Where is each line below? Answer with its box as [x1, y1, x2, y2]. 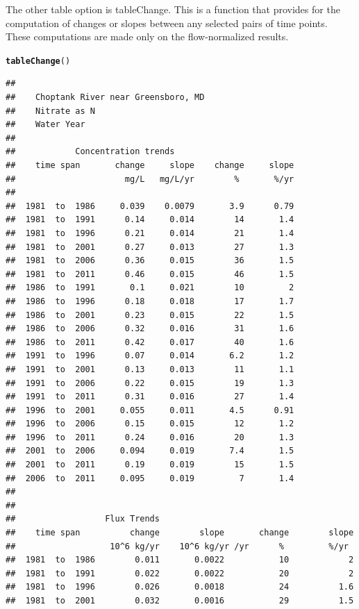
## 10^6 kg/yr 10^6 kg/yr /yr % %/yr [6, 541, 349, 551]
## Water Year [6, 119, 85, 130]
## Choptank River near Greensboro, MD [6, 92, 205, 103]
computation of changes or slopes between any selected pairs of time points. [6, 15, 328, 30]
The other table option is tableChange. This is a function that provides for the [6, 2, 340, 16]
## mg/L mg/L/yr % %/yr [6, 174, 294, 184]
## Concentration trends [6, 147, 175, 157]
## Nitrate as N [6, 106, 95, 116]
